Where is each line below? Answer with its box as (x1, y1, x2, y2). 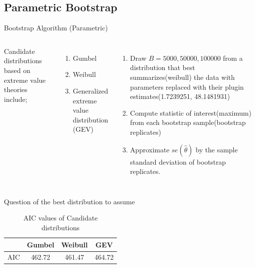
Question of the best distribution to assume (4, 196, 135, 206)
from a (223, 52, 243, 63)
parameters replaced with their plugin (130, 81, 244, 92)
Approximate (130, 144, 170, 154)
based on (4, 65, 30, 75)
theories (4, 84, 28, 95)
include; (4, 94, 28, 104)
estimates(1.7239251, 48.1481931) (130, 91, 230, 101)
